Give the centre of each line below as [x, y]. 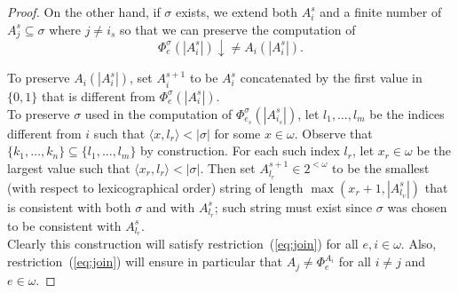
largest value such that [69, 167]
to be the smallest [381, 167]
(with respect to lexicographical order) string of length [155, 187]
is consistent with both [69, 206]
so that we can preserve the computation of [238, 29]
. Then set [228, 167]
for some [237, 133]
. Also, [419, 244]
